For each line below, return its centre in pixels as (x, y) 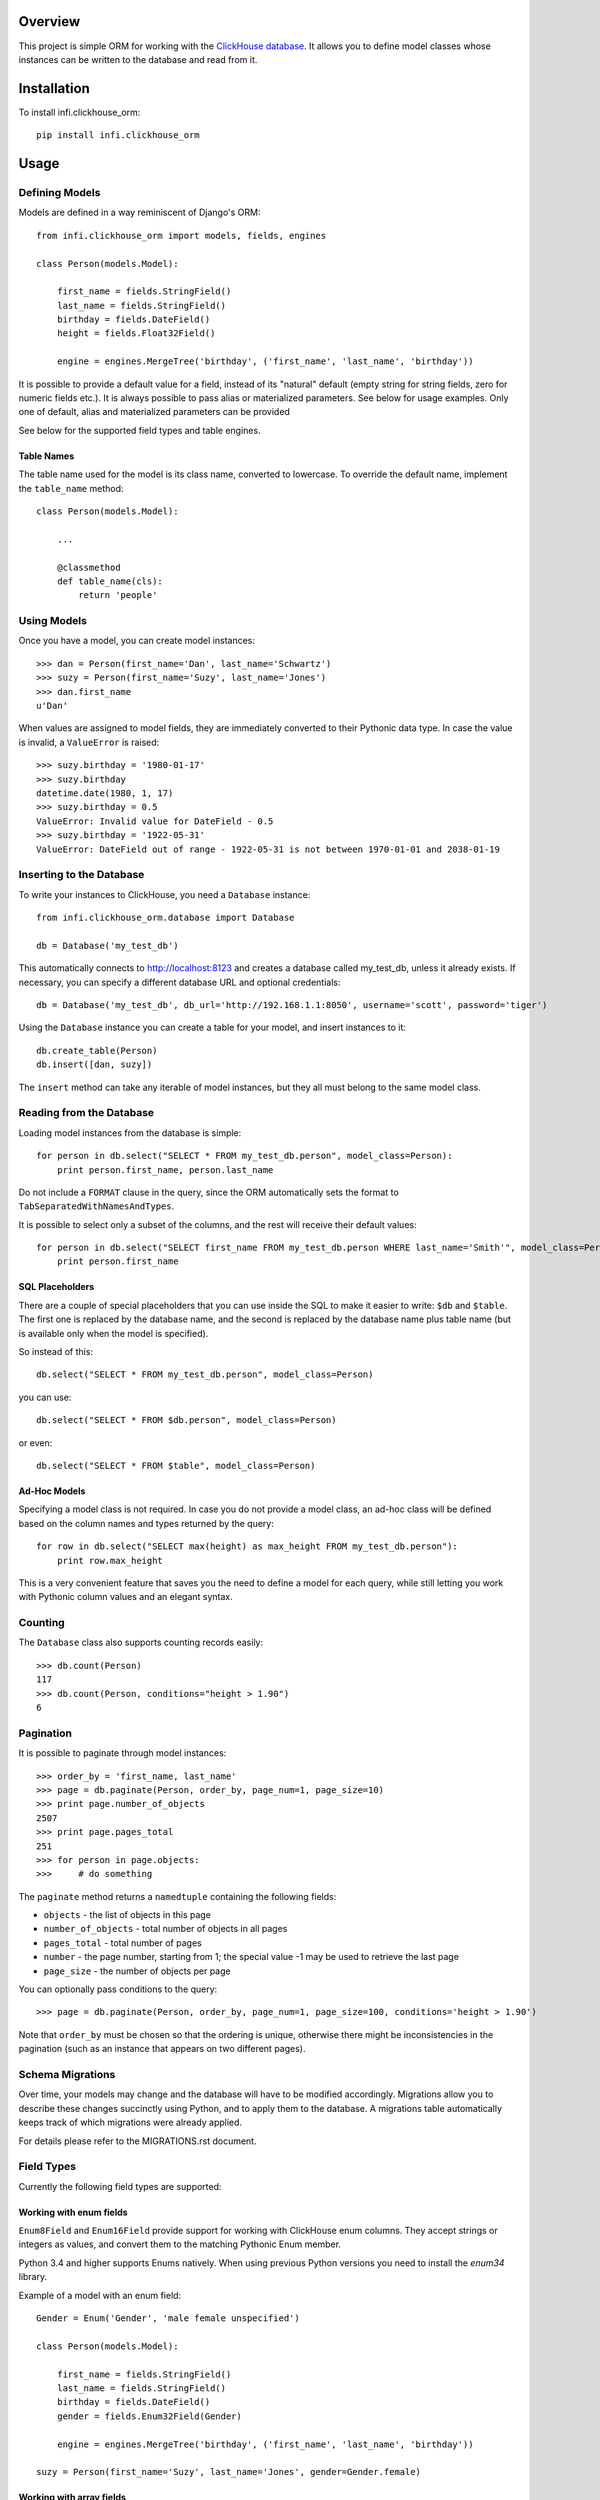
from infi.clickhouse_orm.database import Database (165, 918)
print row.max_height (110, 1560)
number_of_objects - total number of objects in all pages (165, 1929)
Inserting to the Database (81, 875)
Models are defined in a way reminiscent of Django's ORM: (139, 212)
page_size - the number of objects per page (137, 1971)
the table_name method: (71, 488)
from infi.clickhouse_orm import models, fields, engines (181, 235)
